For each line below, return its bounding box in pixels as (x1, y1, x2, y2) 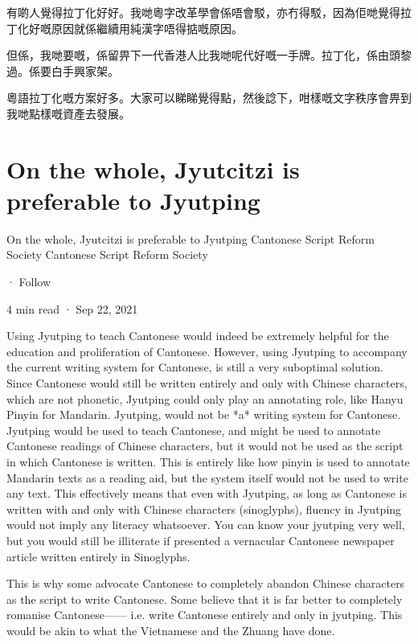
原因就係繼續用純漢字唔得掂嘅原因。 (51, 19, 243, 36)
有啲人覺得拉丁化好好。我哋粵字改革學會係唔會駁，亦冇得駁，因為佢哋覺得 (6, 4, 400, 20)
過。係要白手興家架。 (6, 62, 119, 79)
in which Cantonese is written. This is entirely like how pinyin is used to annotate (6, 453, 410, 470)
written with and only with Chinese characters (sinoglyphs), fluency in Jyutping (6, 500, 402, 517)
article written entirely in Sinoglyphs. (6, 548, 191, 564)
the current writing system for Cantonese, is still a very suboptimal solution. (6, 359, 383, 375)
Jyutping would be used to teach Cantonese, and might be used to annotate (6, 421, 381, 438)
